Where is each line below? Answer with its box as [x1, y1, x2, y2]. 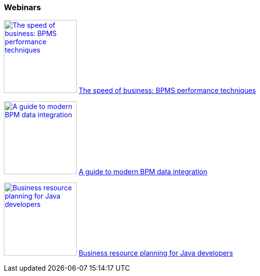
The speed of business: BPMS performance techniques [78, 86, 256, 95]
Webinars [4, 2, 41, 12]
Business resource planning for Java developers [78, 249, 233, 258]
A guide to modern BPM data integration [78, 167, 208, 176]
